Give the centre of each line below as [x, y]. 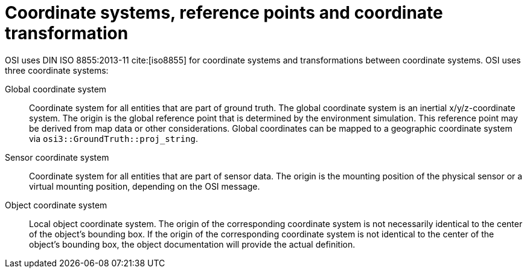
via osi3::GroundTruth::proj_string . [113, 138]
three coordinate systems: [57, 70]
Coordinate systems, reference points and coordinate [224, 13]
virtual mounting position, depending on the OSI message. [145, 186]
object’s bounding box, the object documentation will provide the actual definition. [192, 244]
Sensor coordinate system [57, 157]
